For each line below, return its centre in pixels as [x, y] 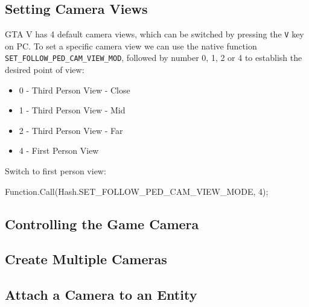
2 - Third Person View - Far [71, 130]
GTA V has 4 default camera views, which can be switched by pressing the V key [154, 34]
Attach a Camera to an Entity [101, 295]
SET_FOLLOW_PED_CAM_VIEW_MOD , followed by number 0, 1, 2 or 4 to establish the [154, 58]
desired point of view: [45, 70]
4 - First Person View [59, 150]
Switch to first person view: [56, 171]
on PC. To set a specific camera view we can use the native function [131, 46]
